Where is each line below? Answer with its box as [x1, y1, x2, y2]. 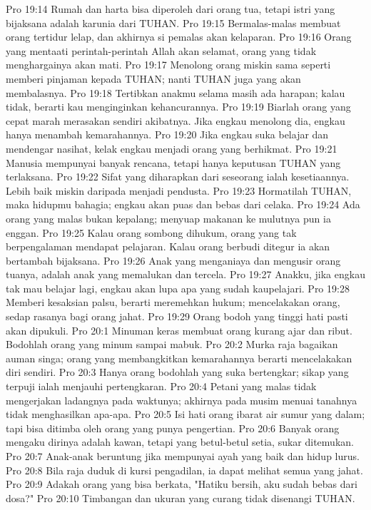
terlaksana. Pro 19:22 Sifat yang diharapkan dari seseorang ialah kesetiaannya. [6, 169, 350, 184]
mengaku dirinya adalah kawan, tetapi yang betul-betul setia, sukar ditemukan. [6, 434, 354, 449]
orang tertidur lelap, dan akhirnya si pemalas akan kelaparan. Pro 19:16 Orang [6, 29, 352, 44]
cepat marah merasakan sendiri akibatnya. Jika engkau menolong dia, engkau [6, 113, 345, 128]
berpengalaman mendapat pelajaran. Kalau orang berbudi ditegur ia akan [6, 239, 330, 254]
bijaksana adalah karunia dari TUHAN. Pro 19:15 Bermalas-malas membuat [6, 15, 341, 30]
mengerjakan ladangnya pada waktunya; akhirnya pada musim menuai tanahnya [6, 392, 357, 407]
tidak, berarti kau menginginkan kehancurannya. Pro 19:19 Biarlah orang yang [6, 99, 351, 114]
